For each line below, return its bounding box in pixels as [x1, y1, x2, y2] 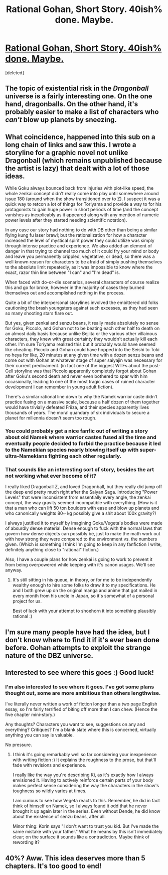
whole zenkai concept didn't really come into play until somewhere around [5, 191, 159, 197]
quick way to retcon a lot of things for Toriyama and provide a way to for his [5, 201, 162, 207]
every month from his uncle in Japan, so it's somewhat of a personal [12, 593, 154, 599]
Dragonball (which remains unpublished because [5, 156, 162, 165]
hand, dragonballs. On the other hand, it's [5, 100, 138, 108]
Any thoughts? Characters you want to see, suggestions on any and [5, 721, 145, 727]
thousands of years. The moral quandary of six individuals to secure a [5, 410, 149, 416]
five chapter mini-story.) [5, 711, 55, 718]
